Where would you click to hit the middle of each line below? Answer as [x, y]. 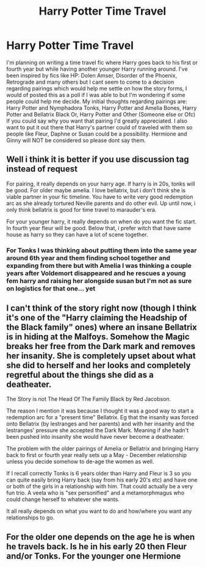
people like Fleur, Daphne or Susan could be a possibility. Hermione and [97, 134]
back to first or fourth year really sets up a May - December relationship [97, 455]
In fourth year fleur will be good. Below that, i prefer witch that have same [99, 228]
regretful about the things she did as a [80, 375]
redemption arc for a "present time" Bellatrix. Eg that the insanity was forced [102, 417]
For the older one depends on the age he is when [101, 537]
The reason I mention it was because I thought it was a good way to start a [100, 411]
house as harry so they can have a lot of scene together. [77, 234]
